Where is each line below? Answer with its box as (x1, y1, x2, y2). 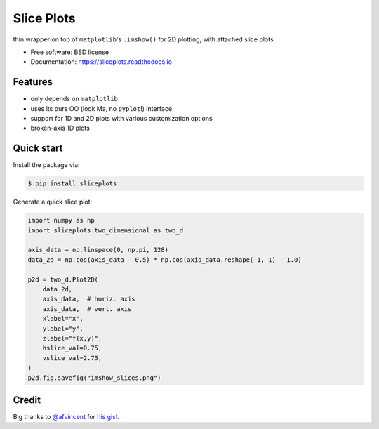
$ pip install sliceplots (27, 180, 117, 187)
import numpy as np (27, 216, 95, 225)
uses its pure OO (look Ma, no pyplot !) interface (30, 104, 173, 112)
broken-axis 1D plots (30, 124, 91, 133)
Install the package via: (13, 161, 80, 169)
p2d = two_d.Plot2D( (27, 275, 98, 284)
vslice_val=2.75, (42, 354, 102, 362)
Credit (13, 394, 41, 406)
